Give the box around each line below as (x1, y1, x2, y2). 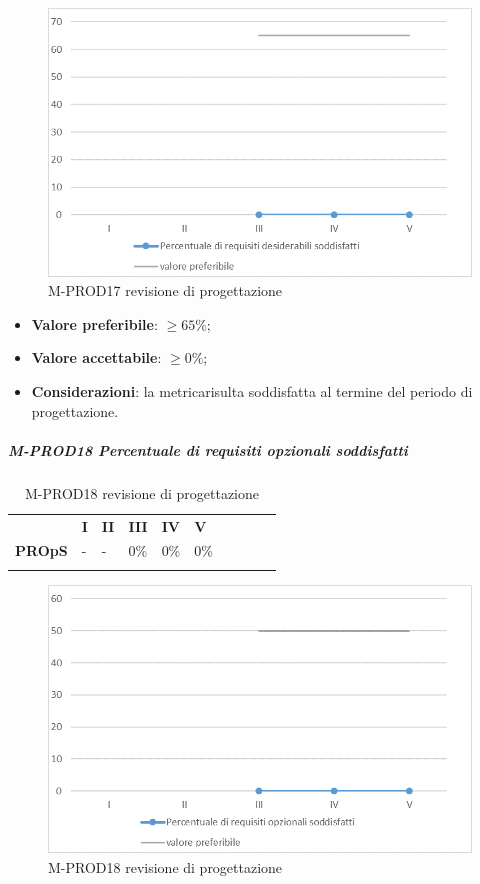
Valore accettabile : (31, 347, 162, 368)
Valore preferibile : (31, 313, 158, 334)
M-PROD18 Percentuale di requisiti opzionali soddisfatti (8, 439, 408, 460)
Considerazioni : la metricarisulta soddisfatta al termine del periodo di (31, 380, 473, 401)
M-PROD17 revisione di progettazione (48, 280, 283, 301)
